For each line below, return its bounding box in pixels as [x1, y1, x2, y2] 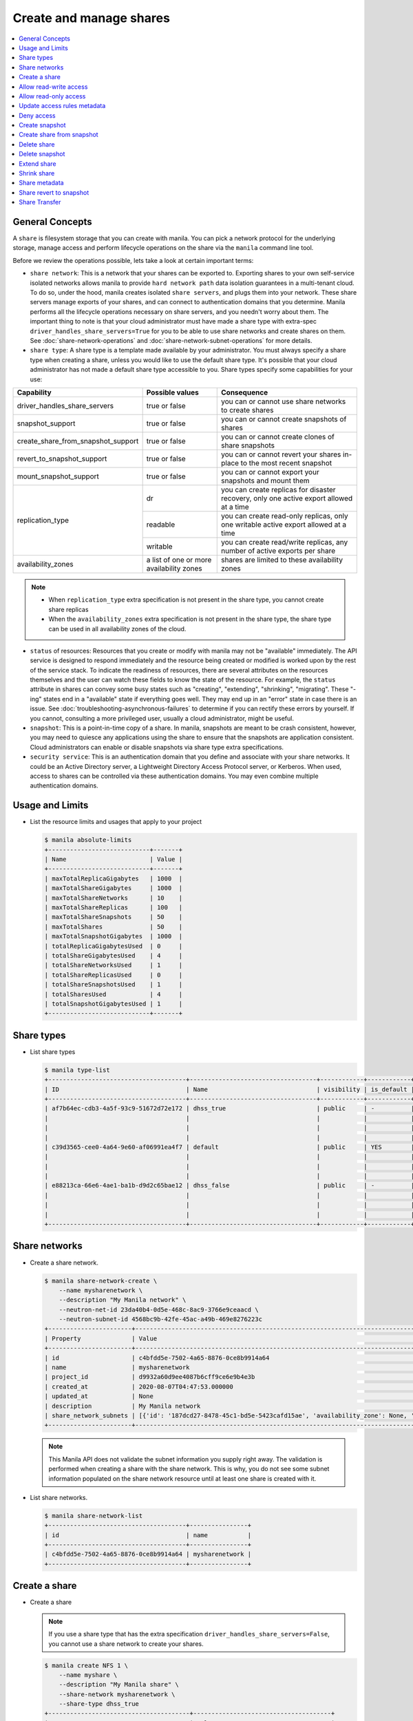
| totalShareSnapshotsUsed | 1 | [44, 981, 182, 989]
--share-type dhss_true [59, 1700, 139, 1708]
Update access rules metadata [19, 102, 106, 110]
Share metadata [19, 179, 65, 187]
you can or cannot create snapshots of [220, 414, 347, 423]
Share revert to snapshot [19, 188, 89, 196]
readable [146, 520, 176, 529]
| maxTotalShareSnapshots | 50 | [44, 913, 182, 921]
